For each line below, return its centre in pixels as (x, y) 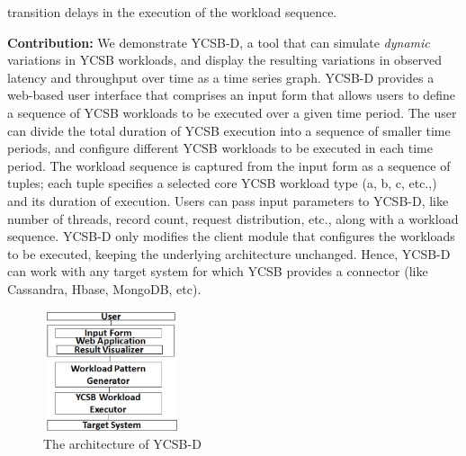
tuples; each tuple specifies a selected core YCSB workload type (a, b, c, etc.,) (222, 183)
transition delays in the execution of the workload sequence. (172, 12)
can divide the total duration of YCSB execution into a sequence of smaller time (229, 130)
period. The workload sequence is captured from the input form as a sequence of (229, 165)
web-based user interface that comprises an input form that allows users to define (232, 95)
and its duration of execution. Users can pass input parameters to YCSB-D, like (228, 200)
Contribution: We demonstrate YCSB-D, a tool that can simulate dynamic (219, 42)
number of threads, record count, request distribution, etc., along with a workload (233, 218)
